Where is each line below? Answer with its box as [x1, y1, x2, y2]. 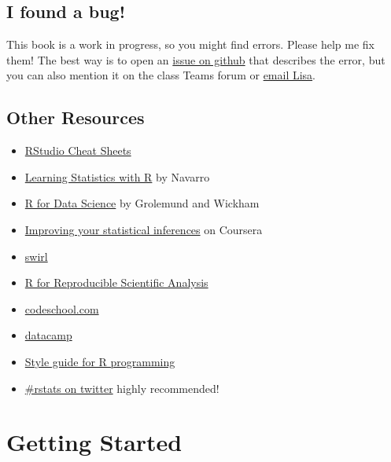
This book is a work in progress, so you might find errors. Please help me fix [6, 36, 375, 53]
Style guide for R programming [24, 353, 175, 369]
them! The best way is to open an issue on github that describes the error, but [6, 51, 385, 68]
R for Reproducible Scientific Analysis [24, 274, 208, 291]
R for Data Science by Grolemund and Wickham [24, 195, 260, 211]
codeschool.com [24, 300, 99, 317]
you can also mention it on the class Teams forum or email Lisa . [6, 67, 316, 83]
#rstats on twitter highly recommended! [24, 379, 219, 396]
